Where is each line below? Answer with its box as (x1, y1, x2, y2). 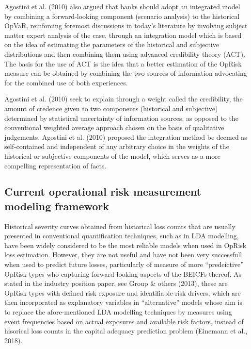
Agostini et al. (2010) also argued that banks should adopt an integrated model (4, 1, 240, 11)
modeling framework (4, 198, 110, 213)
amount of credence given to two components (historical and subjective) (4, 103, 218, 113)
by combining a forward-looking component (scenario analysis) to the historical (4, 11, 240, 21)
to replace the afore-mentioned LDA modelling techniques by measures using (4, 307, 232, 317)
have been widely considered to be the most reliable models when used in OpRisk (4, 240, 247, 250)
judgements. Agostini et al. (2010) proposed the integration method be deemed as (4, 132, 247, 142)
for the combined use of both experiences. (4, 77, 128, 87)
